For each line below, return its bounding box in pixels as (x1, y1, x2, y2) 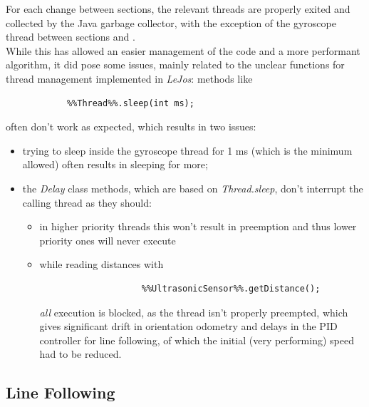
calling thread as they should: (22, 195, 152, 210)
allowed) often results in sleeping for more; (22, 157, 208, 172)
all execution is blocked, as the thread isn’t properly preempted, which (39, 304, 348, 319)
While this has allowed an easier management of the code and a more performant (6, 43, 360, 58)
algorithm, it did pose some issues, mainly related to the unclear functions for (6, 57, 345, 72)
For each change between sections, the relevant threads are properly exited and (6, 1, 350, 16)
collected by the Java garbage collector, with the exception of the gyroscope (6, 15, 336, 30)
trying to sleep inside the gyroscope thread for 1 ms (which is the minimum (22, 143, 353, 158)
